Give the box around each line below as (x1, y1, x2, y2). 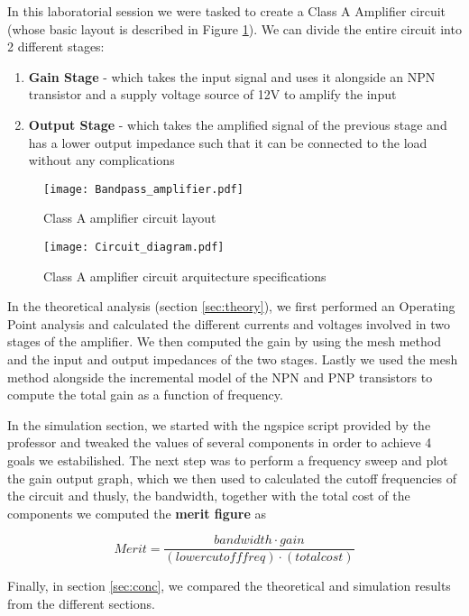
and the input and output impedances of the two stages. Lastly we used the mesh (7, 350, 458, 369)
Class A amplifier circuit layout (43, 208, 216, 227)
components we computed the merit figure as (7, 503, 266, 522)
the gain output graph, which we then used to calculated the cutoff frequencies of (7, 468, 457, 487)
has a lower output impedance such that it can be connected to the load (28, 133, 428, 152)
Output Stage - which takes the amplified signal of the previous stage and (28, 115, 447, 133)
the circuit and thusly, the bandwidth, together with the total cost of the (7, 486, 410, 505)
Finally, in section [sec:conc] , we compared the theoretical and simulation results (7, 576, 451, 595)
